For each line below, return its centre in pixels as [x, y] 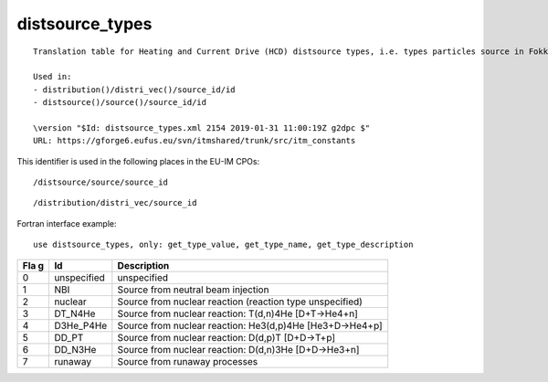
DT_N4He [75, 313]
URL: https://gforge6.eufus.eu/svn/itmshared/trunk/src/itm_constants [195, 141]
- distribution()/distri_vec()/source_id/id [135, 90]
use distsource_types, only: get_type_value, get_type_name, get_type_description [223, 245]
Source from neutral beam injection [193, 290]
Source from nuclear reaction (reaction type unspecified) [240, 302]
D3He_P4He [81, 325]
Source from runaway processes [188, 361]
